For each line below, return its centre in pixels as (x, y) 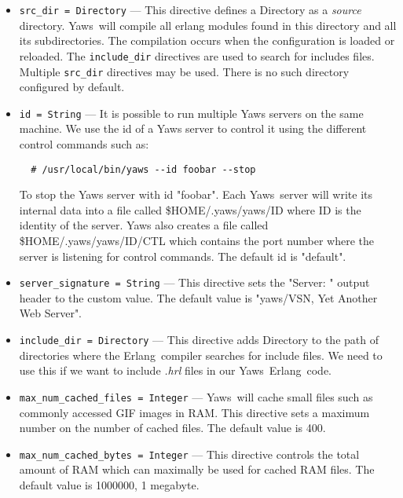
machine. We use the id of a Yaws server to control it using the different (193, 128)
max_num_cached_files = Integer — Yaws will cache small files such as (196, 396)
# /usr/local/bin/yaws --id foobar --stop (143, 169)
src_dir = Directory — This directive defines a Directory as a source (190, 9)
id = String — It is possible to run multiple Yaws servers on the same (191, 113)
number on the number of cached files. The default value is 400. (172, 428)
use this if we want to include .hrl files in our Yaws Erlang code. (176, 370)
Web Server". (51, 313)
